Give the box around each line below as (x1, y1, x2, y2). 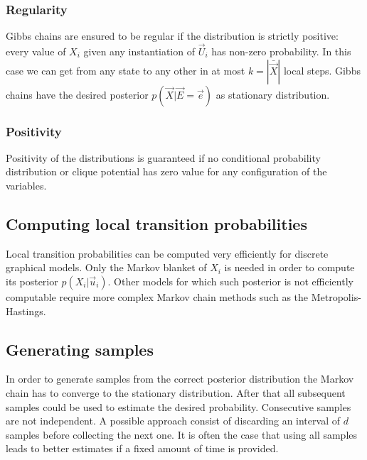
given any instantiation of (83, 44, 195, 59)
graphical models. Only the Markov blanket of (6, 260, 207, 275)
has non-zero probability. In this (211, 44, 351, 59)
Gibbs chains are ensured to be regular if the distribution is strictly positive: (6, 28, 339, 43)
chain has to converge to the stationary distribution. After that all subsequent (6, 385, 346, 400)
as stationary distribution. (216, 87, 330, 102)
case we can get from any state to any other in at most (6, 62, 245, 77)
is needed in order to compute (224, 260, 355, 275)
